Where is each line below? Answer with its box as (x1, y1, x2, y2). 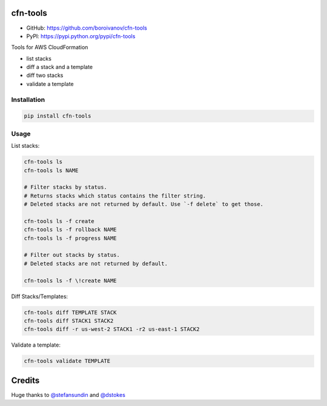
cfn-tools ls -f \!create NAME (24, 277, 117, 284)
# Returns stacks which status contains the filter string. (24, 192, 206, 199)
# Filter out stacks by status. (24, 251, 121, 259)
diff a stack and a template (26, 64, 93, 71)
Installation (11, 95, 45, 104)
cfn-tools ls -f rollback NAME (24, 226, 117, 233)
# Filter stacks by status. (24, 184, 107, 191)
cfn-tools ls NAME (24, 167, 79, 174)
